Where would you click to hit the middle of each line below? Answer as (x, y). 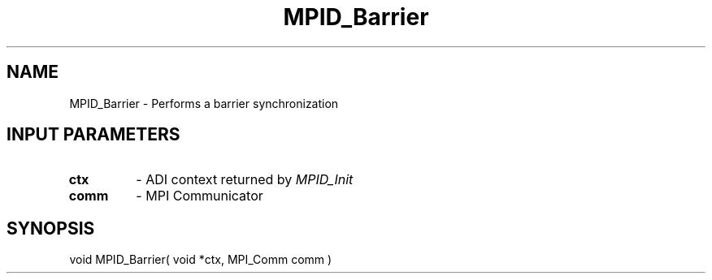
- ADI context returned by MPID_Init (245, 180)
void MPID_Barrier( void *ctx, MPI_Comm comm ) (201, 260)
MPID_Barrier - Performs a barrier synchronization (204, 103)
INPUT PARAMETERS (93, 135)
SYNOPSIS (51, 228)
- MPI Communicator (200, 196)
